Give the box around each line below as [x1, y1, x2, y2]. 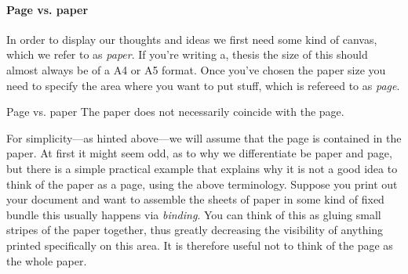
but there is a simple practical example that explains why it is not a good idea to [6, 160, 398, 176]
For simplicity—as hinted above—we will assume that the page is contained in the [6, 129, 402, 146]
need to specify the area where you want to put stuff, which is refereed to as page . [6, 77, 400, 93]
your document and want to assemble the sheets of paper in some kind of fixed [6, 191, 384, 207]
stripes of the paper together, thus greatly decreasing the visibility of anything [6, 222, 384, 238]
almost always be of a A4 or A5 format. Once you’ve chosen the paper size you [6, 61, 386, 78]
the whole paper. [6, 252, 87, 269]
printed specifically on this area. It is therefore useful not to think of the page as [6, 236, 393, 253]
